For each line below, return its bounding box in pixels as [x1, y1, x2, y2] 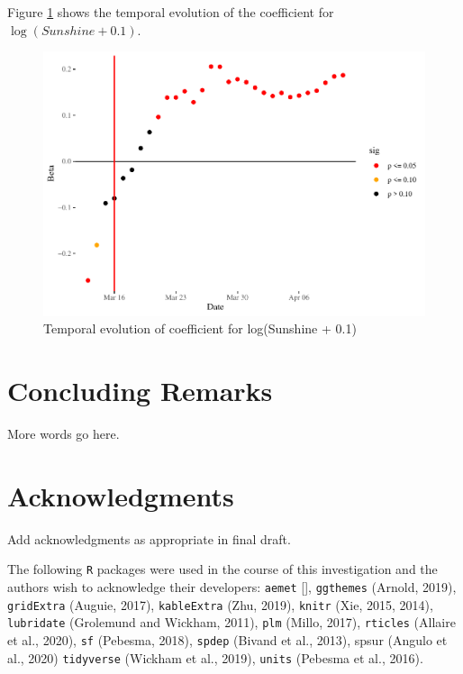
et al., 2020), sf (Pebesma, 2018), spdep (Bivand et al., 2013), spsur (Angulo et [7, 630, 448, 649]
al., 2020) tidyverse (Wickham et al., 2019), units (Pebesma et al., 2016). [7, 648, 423, 667]
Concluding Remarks [7, 372, 273, 409]
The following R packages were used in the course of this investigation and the [7, 560, 438, 578]
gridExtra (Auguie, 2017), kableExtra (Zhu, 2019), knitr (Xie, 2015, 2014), [7, 595, 433, 614]
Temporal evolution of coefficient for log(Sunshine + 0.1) [43, 319, 357, 338]
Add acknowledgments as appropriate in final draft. [7, 529, 291, 548]
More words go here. [7, 424, 120, 443]
